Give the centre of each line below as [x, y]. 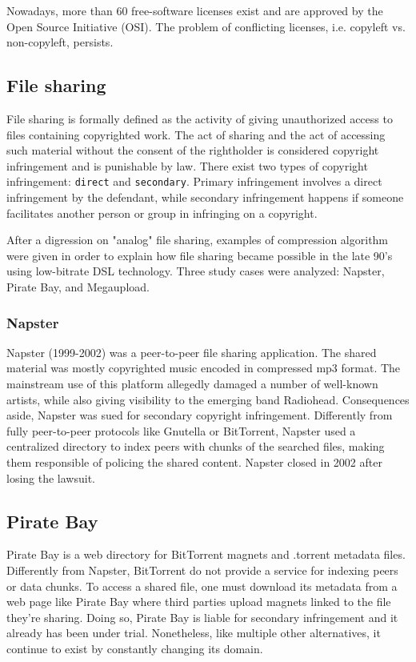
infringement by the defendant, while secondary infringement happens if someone [205, 197]
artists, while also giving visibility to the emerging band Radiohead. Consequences [208, 399]
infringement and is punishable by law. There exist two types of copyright [187, 165]
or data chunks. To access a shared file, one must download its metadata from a [202, 586]
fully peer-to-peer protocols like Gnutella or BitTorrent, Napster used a [181, 430]
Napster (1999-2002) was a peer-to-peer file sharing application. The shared [192, 352]
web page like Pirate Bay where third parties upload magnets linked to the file [199, 602]
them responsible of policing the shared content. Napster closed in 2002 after [194, 461]
